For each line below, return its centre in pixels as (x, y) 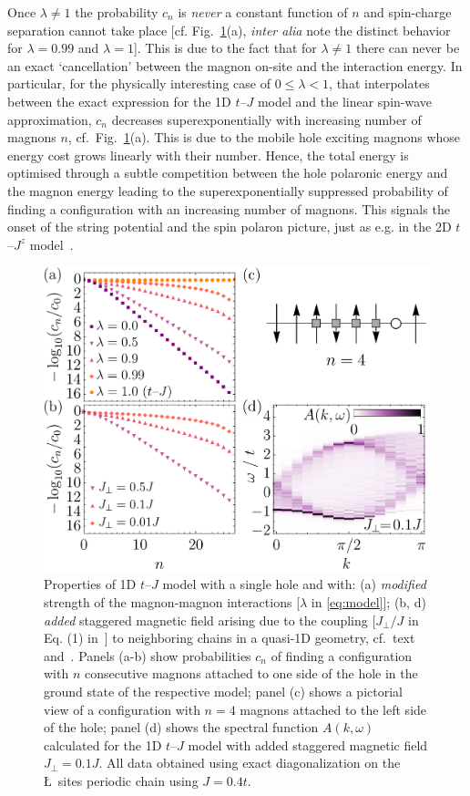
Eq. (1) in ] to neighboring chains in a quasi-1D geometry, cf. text (230, 638)
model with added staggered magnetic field (308, 744)
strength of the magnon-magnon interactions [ (172, 601)
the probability (117, 12)
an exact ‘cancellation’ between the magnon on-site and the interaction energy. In (235, 65)
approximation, (50, 119)
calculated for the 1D (103, 744)
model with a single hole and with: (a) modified (294, 584)
